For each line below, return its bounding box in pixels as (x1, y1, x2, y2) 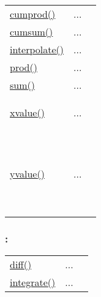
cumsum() (10, 24, 53, 39)
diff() (10, 257, 32, 272)
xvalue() (10, 105, 45, 119)
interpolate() (10, 42, 64, 56)
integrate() (10, 275, 56, 290)
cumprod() (10, 7, 56, 21)
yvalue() (10, 167, 45, 181)
